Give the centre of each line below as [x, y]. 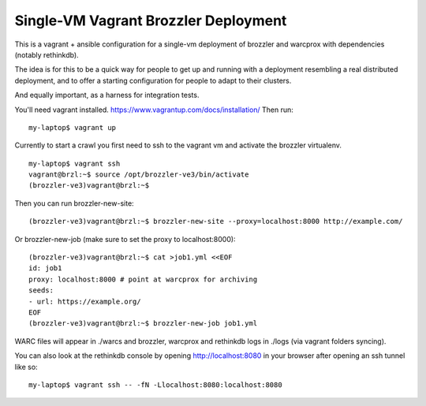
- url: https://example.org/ [85, 301]
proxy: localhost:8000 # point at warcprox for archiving [143, 279]
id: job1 [45, 268]
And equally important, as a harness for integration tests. [107, 95]
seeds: [41, 291]
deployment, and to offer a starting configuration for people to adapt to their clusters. [153, 80]
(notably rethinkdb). [47, 54]
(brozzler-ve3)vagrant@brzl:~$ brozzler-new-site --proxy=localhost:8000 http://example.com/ [216, 222]
